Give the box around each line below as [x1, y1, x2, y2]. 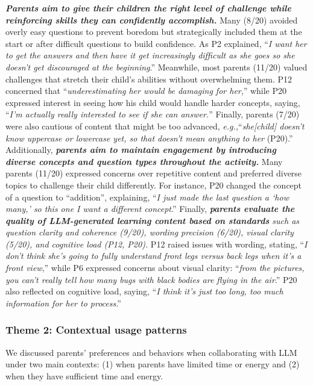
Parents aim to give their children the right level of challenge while [5, 2, 291, 14]
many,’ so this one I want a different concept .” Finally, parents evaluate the [5, 202, 295, 215]
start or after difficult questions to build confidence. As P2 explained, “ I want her [5, 37, 307, 49]
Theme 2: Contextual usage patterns [5, 322, 187, 337]
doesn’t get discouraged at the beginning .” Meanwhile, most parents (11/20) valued [5, 60, 308, 73]
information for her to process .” [5, 296, 121, 309]
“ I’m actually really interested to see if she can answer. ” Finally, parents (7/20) [5, 108, 300, 120]
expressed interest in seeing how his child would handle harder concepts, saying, [5, 96, 300, 108]
